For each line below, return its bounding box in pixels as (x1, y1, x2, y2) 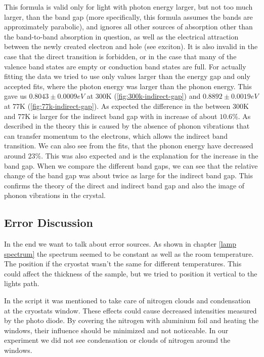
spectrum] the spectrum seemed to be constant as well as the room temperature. (4, 248, 254, 259)
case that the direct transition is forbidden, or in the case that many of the (4, 51, 237, 61)
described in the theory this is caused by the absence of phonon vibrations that (4, 121, 250, 131)
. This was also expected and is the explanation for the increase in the (41, 150, 258, 161)
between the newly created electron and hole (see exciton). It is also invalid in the (4, 41, 258, 52)
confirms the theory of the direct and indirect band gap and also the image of (4, 180, 245, 190)
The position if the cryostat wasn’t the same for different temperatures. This (4, 258, 242, 269)
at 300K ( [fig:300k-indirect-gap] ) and (86, 91, 201, 101)
